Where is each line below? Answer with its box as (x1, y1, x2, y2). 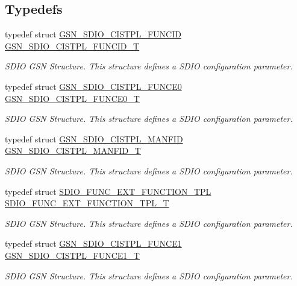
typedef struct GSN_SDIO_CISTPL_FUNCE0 (5, 80, 182, 92)
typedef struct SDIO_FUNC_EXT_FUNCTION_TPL (5, 185, 211, 197)
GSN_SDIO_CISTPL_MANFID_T (5, 144, 141, 157)
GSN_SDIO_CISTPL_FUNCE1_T (5, 249, 140, 261)
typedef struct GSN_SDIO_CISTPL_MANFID (5, 132, 183, 145)
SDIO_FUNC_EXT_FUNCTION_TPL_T (5, 197, 169, 209)
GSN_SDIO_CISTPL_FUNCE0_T (5, 92, 140, 104)
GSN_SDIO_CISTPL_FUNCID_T (5, 39, 140, 52)
